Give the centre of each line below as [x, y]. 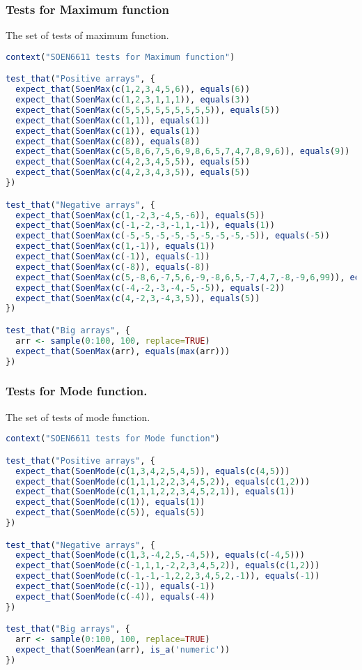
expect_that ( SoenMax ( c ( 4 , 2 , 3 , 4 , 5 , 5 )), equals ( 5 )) [133, 162]
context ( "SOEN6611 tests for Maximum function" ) [120, 57]
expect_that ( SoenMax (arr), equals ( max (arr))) [123, 351]
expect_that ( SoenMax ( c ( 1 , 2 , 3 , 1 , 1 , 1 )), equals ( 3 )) [133, 100]
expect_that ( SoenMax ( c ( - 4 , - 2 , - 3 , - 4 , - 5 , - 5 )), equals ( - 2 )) [150, 288]
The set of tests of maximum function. [87, 35]
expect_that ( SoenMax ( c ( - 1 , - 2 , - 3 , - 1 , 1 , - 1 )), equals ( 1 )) [145, 226]
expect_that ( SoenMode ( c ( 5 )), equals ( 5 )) [110, 513]
